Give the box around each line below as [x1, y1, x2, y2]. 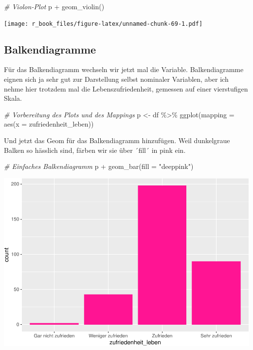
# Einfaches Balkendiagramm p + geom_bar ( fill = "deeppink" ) [4, 161, 194, 171]
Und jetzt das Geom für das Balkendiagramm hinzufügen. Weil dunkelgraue [4, 135, 230, 146]
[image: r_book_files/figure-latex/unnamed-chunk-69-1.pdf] [4, 20, 203, 27]
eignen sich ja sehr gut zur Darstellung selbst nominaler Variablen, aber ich [4, 74, 229, 84]
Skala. [4, 93, 22, 103]
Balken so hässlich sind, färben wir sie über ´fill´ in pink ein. [4, 145, 186, 155]
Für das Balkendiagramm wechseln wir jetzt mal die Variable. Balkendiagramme [4, 64, 244, 74]
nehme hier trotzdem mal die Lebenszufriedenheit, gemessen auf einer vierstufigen [4, 83, 248, 93]
